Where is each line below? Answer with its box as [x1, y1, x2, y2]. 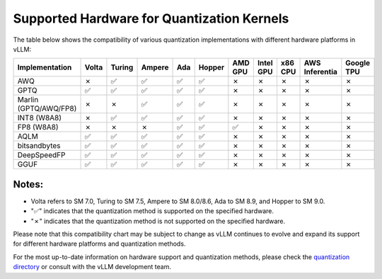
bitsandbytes [17, 141, 61, 151]
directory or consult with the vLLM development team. [13, 263, 171, 271]
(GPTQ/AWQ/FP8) [17, 103, 77, 113]
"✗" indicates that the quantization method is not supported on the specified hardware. [30, 217, 286, 225]
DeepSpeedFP [17, 150, 66, 160]
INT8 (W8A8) [17, 113, 62, 123]
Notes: [13, 178, 44, 190]
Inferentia [303, 67, 337, 77]
